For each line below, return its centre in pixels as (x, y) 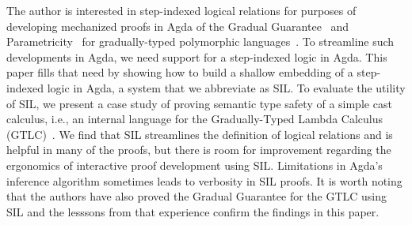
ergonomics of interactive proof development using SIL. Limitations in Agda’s (195, 165)
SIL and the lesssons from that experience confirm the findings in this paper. (193, 211)
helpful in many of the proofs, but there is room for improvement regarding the (199, 150)
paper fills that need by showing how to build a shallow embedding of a (180, 72)
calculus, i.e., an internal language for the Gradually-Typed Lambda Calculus (195, 119)
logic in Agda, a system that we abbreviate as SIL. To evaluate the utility (226, 87)
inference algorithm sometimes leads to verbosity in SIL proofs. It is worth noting (204, 180)
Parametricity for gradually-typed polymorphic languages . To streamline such (200, 41)
